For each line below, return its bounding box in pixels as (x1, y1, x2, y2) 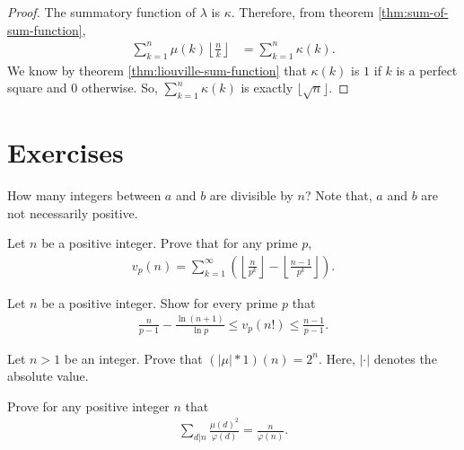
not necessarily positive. (7, 203, 138, 222)
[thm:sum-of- (378, 3, 449, 21)
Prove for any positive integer (7, 396, 170, 415)
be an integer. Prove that (64, 349, 203, 367)
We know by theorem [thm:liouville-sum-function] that (7, 60, 307, 79)
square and (7, 78, 67, 97)
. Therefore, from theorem (231, 3, 374, 21)
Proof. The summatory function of (7, 3, 197, 21)
